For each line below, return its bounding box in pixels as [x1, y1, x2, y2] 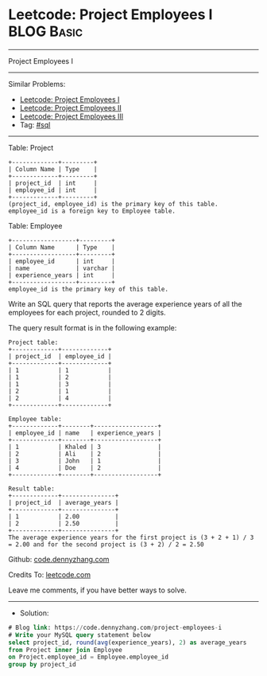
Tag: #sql [19, 119, 51, 129]
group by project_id [8, 661, 77, 669]
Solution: [19, 608, 49, 618]
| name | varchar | [8, 264, 115, 272]
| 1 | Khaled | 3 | [8, 443, 161, 451]
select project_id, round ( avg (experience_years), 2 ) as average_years [8, 639, 247, 647]
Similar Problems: [8, 79, 66, 88]
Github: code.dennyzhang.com [8, 554, 110, 564]
